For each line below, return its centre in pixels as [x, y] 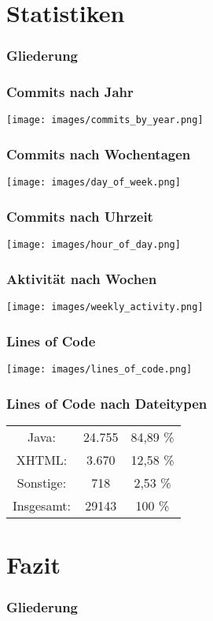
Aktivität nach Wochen [82, 278]
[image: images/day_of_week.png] [94, 183]
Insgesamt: [42, 505]
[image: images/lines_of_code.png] [99, 369]
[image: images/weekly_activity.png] [105, 307]
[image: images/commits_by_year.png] [105, 120]
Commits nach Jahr [70, 92]
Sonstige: [42, 482]
